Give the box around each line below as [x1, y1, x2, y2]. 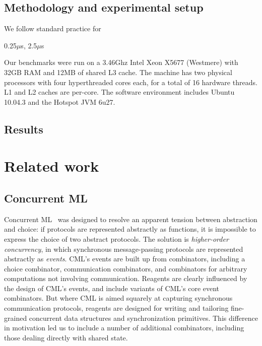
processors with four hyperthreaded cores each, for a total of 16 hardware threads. [4, 77, 257, 87]
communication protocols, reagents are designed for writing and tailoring [4, 303, 229, 313]
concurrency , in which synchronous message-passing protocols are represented [4, 243, 243, 254]
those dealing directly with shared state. [4, 332, 128, 342]
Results [4, 121, 43, 136]
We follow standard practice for [4, 23, 101, 34]
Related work [4, 156, 99, 176]
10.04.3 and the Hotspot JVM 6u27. [4, 96, 115, 107]
